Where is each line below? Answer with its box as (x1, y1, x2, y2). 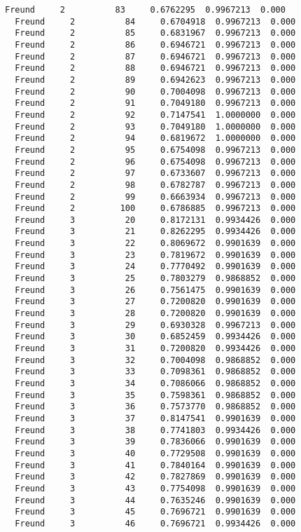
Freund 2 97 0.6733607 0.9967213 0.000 (15, 168, 296, 179)
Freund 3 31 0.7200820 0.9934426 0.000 (15, 343, 296, 354)
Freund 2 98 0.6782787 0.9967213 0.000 (15, 179, 296, 190)
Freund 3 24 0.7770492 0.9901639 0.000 (15, 261, 296, 272)
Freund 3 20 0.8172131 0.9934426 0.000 (15, 214, 296, 225)
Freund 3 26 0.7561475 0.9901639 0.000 (15, 285, 296, 295)
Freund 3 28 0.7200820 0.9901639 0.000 (15, 308, 296, 319)
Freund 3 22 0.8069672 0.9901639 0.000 (15, 238, 296, 249)
